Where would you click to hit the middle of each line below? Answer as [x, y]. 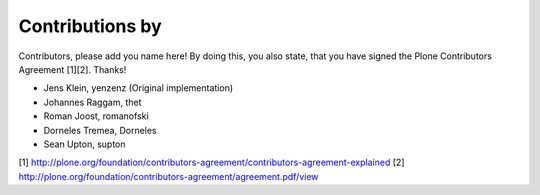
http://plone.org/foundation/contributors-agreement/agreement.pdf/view [168, 176]
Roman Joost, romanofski [96, 116]
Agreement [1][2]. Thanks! [72, 69]
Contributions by [90, 26]
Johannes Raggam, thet [92, 102]
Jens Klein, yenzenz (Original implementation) [138, 88]
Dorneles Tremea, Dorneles [100, 130]
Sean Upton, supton [84, 144]
